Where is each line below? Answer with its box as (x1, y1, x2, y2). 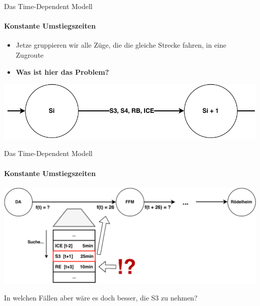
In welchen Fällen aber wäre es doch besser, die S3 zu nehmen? (4, 292, 197, 303)
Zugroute (15, 49, 44, 60)
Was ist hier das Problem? (15, 66, 109, 77)
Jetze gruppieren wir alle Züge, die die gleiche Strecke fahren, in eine (15, 40, 226, 50)
